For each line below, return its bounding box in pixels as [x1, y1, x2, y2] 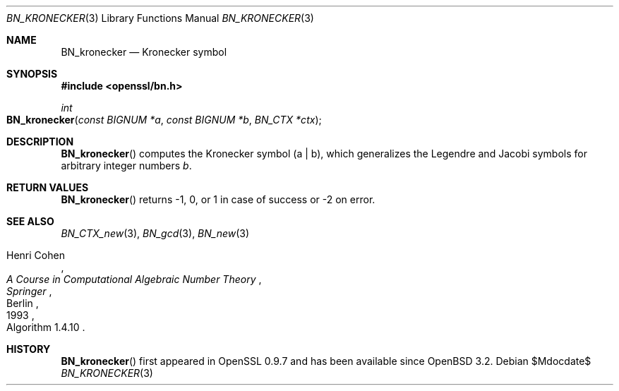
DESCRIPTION [6, 136, 74, 148]
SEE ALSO [6, 215, 54, 227]
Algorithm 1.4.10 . [6, 321, 85, 333]
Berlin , [6, 297, 39, 309]
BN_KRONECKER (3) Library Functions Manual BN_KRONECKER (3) [6, 12, 314, 24]
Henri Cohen [6, 249, 65, 261]
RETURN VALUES [6, 181, 89, 193]
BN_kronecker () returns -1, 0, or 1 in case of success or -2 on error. [61, 193, 375, 205]
